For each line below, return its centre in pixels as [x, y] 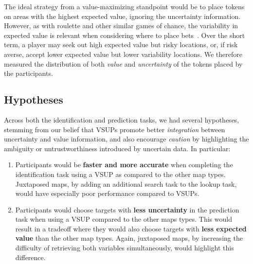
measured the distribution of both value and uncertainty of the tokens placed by [123, 63]
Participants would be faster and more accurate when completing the [124, 165]
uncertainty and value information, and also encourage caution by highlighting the [126, 139]
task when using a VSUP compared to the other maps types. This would [124, 219]
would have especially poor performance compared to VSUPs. [107, 193]
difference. [30, 257]
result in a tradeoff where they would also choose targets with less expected [131, 228]
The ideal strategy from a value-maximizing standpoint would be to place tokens [124, 6]
